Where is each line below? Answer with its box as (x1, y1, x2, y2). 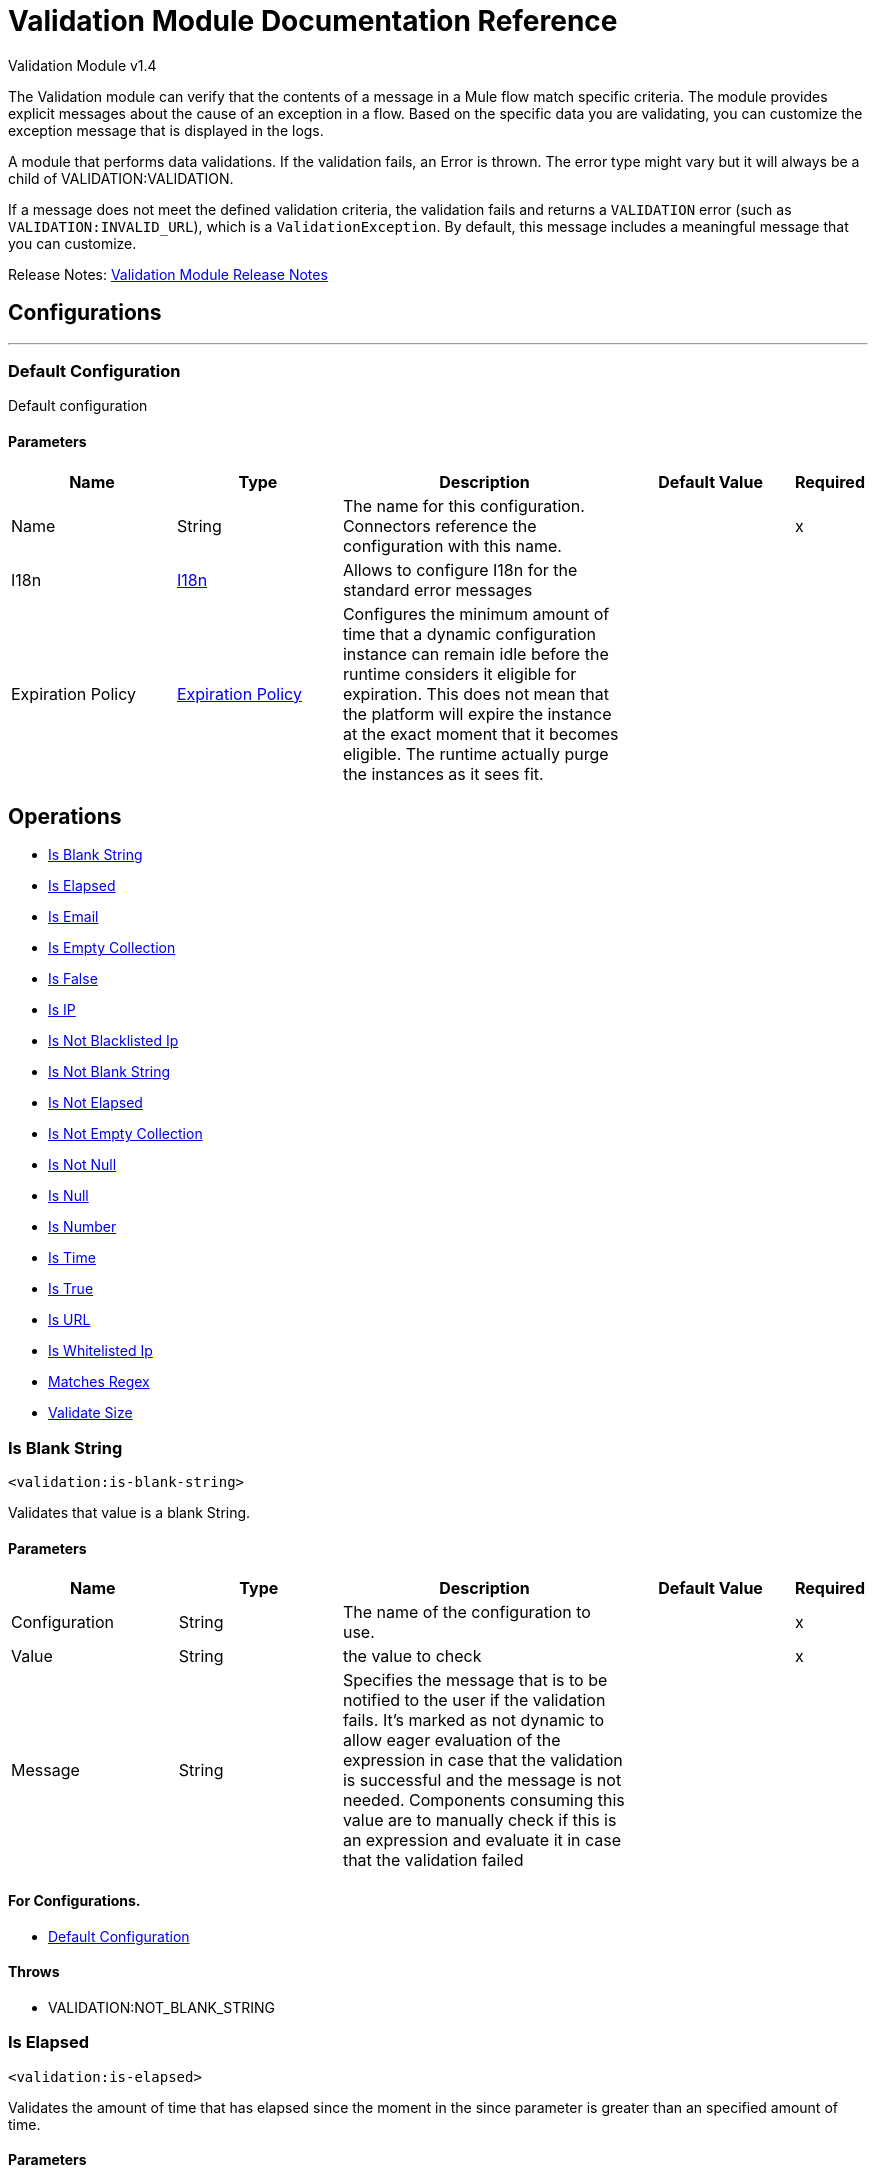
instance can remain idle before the (342, 643, 609, 664)
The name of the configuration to (342, 1602, 591, 1623)
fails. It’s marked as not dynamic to (342, 1710, 605, 1731)
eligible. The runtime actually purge (342, 743, 609, 764)
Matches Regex (48, 1373, 150, 1391)
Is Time (48, 1249, 96, 1267)
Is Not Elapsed (48, 1094, 143, 1112)
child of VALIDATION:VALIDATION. (8, 169, 234, 187)
